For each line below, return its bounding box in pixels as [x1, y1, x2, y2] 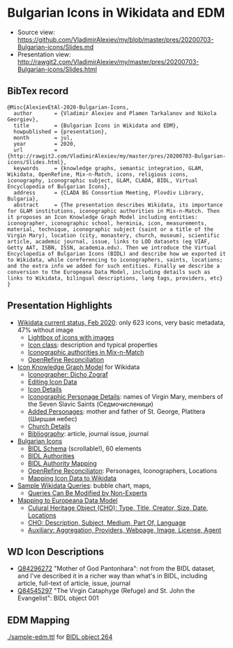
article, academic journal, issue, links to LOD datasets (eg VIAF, [7, 238, 211, 245]
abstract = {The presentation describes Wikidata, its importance [13, 201, 223, 209]
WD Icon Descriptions [7, 545, 105, 557]
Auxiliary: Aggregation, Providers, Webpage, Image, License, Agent [27, 525, 222, 534]
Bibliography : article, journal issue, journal [27, 429, 149, 437]
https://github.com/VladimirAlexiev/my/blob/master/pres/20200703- [17, 35, 214, 43]
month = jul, [13, 134, 73, 141]
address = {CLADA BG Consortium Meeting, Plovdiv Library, [13, 189, 204, 196]
